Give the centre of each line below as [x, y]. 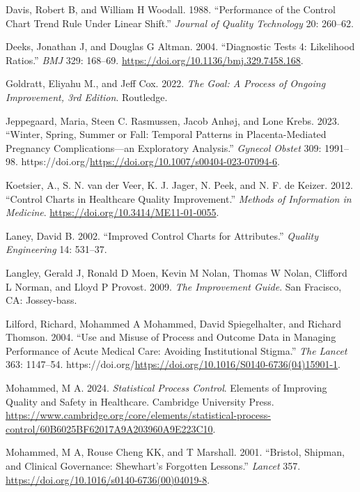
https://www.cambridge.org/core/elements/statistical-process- [138, 415]
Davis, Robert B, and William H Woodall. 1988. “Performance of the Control [171, 9]
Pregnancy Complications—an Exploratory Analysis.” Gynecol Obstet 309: [164, 147]
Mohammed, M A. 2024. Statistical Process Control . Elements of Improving [166, 388]
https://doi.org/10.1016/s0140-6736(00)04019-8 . [108, 479]
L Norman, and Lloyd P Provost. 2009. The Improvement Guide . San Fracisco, [174, 286]
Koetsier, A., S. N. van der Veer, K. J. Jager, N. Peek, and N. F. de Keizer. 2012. [179, 184]
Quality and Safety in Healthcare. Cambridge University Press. [140, 401]
